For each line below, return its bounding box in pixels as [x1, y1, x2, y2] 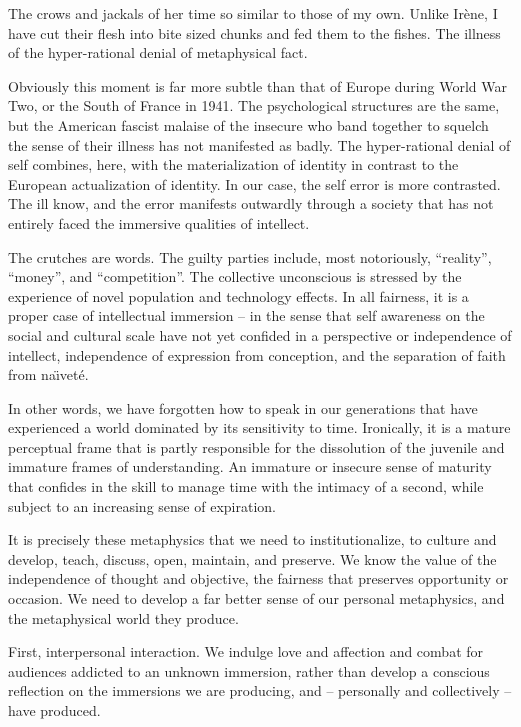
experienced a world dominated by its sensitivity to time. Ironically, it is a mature [8, 417, 511, 438]
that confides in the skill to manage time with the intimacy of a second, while [8, 476, 484, 497]
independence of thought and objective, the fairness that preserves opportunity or [8, 568, 509, 589]
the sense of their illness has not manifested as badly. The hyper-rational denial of [8, 134, 511, 155]
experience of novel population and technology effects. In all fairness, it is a [8, 285, 469, 306]
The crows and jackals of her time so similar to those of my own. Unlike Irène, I [8, 3, 498, 23]
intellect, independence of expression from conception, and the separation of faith [8, 344, 506, 365]
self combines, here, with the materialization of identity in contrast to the [8, 154, 459, 175]
